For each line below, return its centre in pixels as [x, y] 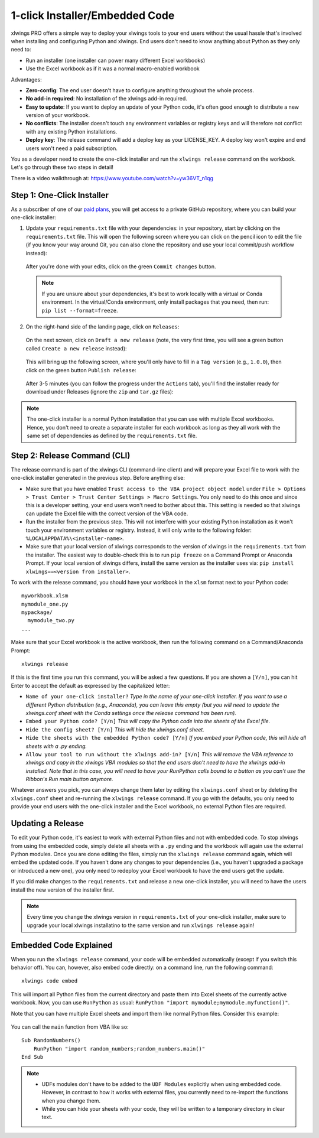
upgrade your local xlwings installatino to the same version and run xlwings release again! [141, 925]
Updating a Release [47, 823]
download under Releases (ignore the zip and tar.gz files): [100, 392]
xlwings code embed [50, 981]
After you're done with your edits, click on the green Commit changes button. [121, 266]
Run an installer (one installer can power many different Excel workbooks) [115, 60]
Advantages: [26, 79]
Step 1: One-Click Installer [60, 195]
